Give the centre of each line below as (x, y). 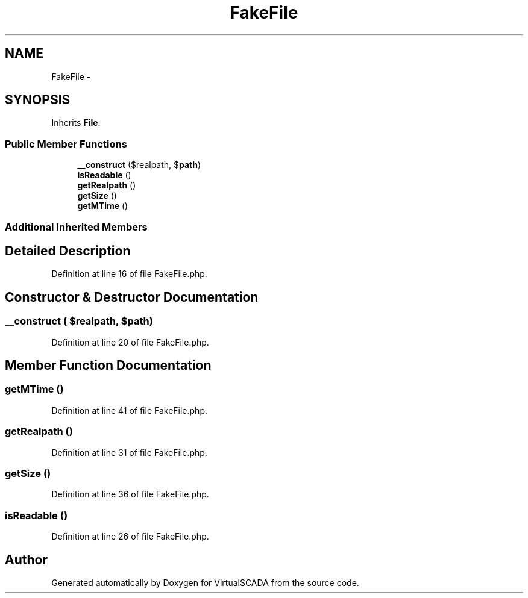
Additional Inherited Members (76, 227)
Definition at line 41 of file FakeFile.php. (129, 410)
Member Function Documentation (108, 366)
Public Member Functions (66, 144)
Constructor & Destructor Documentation (132, 297)
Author (26, 559)
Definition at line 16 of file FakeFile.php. (129, 274)
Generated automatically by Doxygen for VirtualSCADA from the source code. (205, 582)
